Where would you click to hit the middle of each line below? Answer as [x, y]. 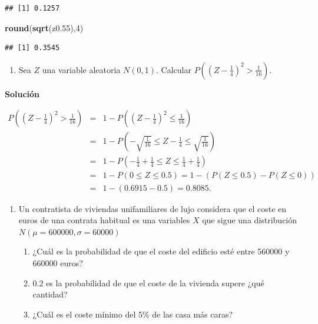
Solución [22, 93]
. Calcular [174, 69]
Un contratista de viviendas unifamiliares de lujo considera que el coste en [153, 208]
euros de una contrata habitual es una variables [104, 220]
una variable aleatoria [81, 69]
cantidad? [50, 294]
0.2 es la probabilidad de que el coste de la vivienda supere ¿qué [148, 282]
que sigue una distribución [250, 220]
